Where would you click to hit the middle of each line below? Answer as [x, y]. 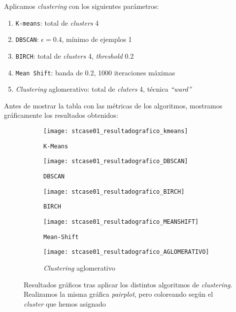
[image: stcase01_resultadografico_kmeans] [116, 131]
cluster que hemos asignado [65, 303]
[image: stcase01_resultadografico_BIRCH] [114, 191]
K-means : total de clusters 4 [57, 22]
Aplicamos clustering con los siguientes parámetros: [82, 6]
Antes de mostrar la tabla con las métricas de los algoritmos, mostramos [113, 105]
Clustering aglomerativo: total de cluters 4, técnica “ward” [103, 89]
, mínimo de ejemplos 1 [97, 39]
